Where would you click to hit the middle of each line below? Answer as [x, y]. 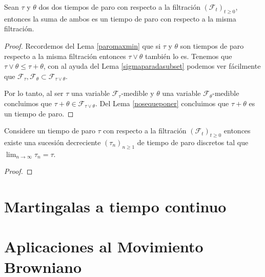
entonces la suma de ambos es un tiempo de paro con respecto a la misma [120, 18]
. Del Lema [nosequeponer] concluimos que [162, 103]
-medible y [138, 93]
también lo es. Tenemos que [189, 56]
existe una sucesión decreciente [53, 142]
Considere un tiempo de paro [50, 131]
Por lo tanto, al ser [34, 93]
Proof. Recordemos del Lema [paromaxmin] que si [83, 45]
